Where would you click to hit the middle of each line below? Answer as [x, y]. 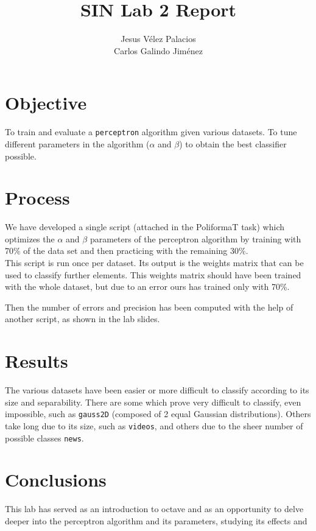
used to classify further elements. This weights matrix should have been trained [153, 274]
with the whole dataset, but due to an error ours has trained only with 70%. [147, 287]
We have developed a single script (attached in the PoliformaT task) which [145, 227]
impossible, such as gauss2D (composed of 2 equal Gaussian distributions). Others [158, 414]
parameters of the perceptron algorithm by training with [195, 238]
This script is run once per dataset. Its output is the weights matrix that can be [154, 262]
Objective [46, 103]
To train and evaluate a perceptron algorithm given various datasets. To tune [151, 132]
